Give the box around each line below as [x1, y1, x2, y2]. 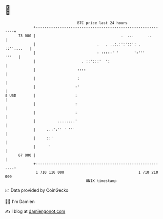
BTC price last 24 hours [77, 20, 128, 25]
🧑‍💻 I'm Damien [5, 199, 35, 204]
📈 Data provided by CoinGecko [5, 187, 69, 193]
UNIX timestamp [85, 178, 117, 183]
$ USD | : [5, 93, 78, 98]
